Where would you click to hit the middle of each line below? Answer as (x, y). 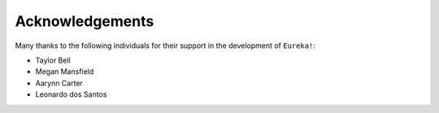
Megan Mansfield (65, 72)
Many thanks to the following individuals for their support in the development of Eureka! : (165, 46)
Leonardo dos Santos (71, 94)
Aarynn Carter (59, 83)
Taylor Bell (53, 60)
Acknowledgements (85, 21)
